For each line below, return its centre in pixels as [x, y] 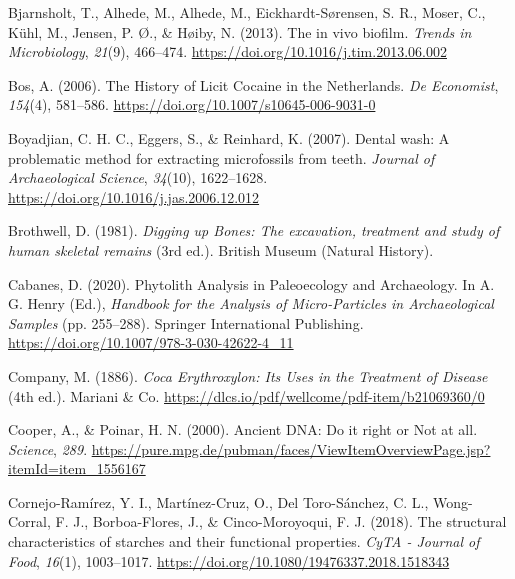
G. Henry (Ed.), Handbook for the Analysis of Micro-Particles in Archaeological [251, 303]
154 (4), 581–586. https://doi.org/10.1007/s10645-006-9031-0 [192, 104]
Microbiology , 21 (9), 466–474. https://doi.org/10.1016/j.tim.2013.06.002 [227, 51]
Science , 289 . [48, 448]
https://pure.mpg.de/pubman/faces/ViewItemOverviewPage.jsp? [291, 448]
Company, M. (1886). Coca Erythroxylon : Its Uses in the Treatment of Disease [248, 375]
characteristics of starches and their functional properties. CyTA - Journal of [244, 541]
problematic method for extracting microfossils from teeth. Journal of [221, 157]
